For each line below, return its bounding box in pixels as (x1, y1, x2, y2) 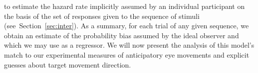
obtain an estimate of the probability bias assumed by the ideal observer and (4, 30, 239, 40)
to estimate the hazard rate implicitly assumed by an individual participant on (4, 1, 245, 11)
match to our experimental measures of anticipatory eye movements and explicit (4, 49, 250, 60)
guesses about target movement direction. (4, 59, 131, 70)
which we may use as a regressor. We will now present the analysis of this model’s (4, 40, 255, 50)
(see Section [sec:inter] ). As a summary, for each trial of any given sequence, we (4, 20, 249, 31)
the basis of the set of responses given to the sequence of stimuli (4, 10, 200, 21)
